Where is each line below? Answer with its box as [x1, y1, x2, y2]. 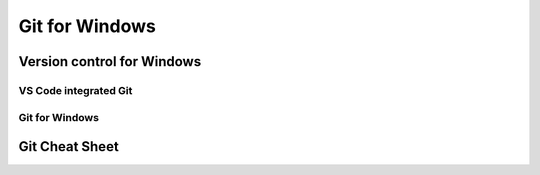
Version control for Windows [18, 53, 202, 70]
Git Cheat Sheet [18, 138, 119, 155]
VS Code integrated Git [18, 83, 133, 97]
